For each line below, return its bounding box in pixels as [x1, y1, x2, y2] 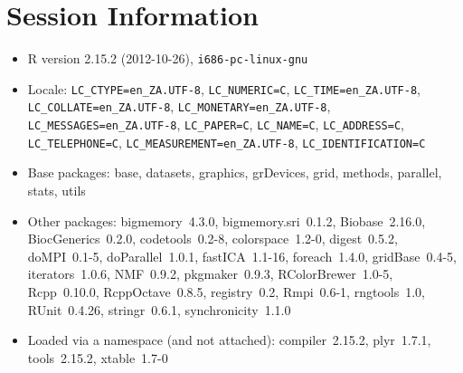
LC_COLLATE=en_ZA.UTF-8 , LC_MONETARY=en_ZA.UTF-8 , [27, 97, 331, 116]
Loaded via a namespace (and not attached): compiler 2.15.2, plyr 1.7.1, [27, 330, 431, 349]
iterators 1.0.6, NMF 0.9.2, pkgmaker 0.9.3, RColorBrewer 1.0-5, [27, 264, 393, 283]
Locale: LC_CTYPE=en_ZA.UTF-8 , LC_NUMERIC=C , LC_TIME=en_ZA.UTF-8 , [27, 79, 420, 98]
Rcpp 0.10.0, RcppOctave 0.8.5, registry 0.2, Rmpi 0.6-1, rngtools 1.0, [27, 282, 425, 301]
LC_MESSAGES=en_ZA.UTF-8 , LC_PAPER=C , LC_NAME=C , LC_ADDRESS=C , [27, 115, 404, 134]
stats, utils [27, 181, 86, 199]
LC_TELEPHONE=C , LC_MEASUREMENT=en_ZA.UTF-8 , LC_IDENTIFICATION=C [27, 132, 426, 151]
